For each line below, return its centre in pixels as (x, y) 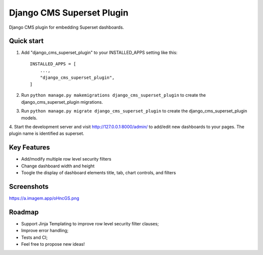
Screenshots (29, 187)
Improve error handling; (45, 231)
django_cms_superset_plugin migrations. (62, 102)
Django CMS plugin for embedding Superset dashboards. (66, 27)
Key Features (29, 148)
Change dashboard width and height (58, 166)
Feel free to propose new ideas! (53, 244)
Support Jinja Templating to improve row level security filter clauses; (90, 223)
